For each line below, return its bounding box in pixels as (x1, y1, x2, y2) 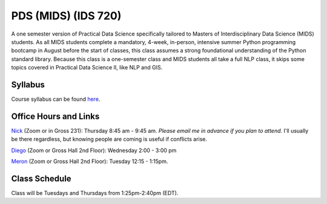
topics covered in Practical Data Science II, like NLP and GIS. (11, 64, 163, 71)
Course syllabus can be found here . (11, 95, 101, 103)
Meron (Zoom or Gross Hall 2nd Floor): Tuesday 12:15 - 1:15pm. (11, 158, 168, 165)
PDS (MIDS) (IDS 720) (11, 9, 122, 22)
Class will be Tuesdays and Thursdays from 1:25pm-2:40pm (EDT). (11, 190, 179, 196)
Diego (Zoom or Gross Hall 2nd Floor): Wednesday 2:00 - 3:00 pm (11, 147, 177, 154)
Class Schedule (11, 173, 72, 183)
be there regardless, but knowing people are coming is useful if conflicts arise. (11, 136, 208, 143)
